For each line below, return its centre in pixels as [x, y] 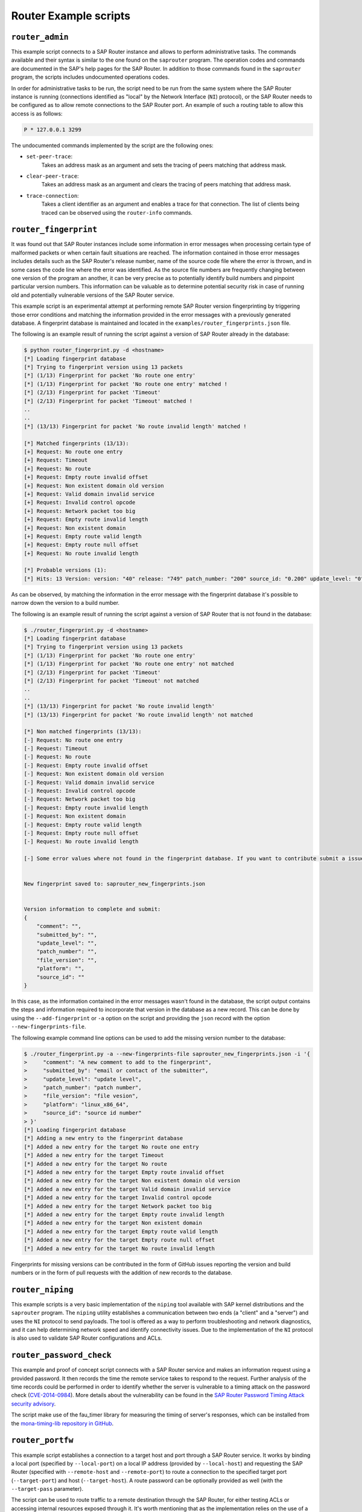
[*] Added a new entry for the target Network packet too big [118, 1206]
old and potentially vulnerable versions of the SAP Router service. [93, 295]
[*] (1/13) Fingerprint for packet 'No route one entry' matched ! [126, 384]
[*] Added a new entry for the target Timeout [94, 1155]
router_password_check [61, 1355]
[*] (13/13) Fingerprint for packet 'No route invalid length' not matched [138, 715]
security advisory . [33, 1404]
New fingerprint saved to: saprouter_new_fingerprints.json [115, 884]
